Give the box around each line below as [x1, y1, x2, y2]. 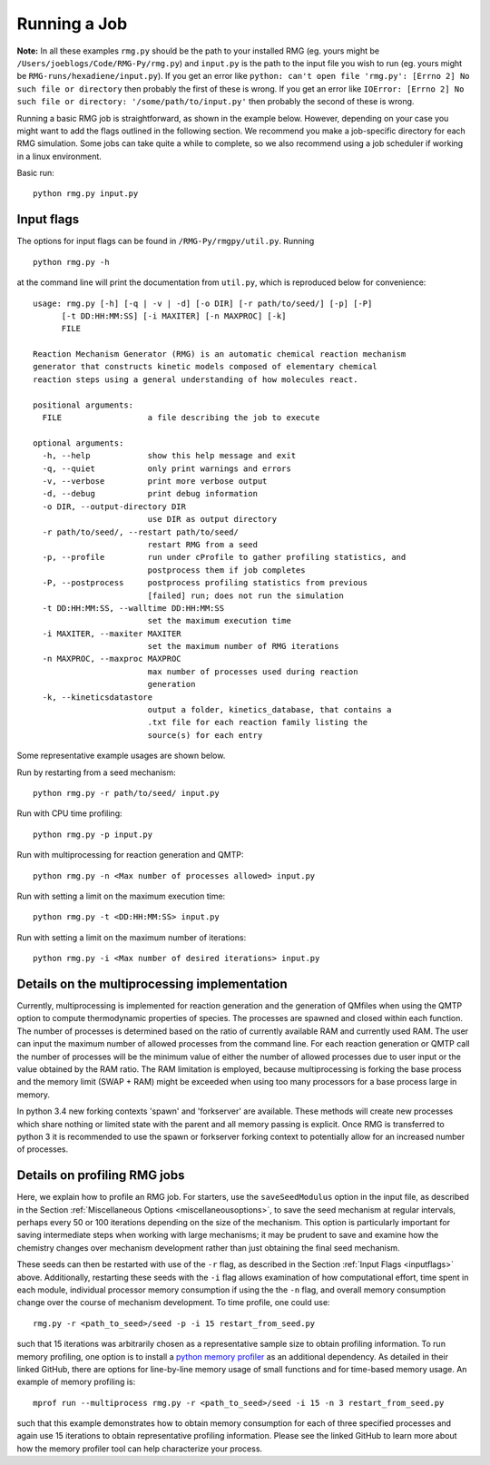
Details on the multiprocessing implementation [16, 976, 288, 991]
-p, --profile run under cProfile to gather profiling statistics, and [42, 552, 407, 563]
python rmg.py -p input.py [33, 829, 153, 840]
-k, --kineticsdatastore [42, 692, 153, 703]
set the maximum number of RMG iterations [147, 641, 339, 652]
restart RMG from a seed [147, 539, 259, 549]
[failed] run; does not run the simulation [147, 590, 344, 601]
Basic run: [16, 168, 54, 179]
